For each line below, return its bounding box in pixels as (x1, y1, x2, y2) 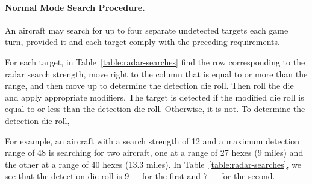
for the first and (142, 170, 201, 182)
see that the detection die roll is (5, 170, 122, 182)
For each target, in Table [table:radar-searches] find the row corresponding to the (5, 55, 305, 68)
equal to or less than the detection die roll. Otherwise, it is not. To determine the (5, 102, 305, 115)
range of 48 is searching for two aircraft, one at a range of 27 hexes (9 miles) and (5, 146, 304, 159)
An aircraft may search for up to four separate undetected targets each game (5, 23, 289, 36)
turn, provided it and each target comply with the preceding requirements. (5, 35, 280, 48)
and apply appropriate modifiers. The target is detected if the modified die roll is (5, 91, 304, 103)
